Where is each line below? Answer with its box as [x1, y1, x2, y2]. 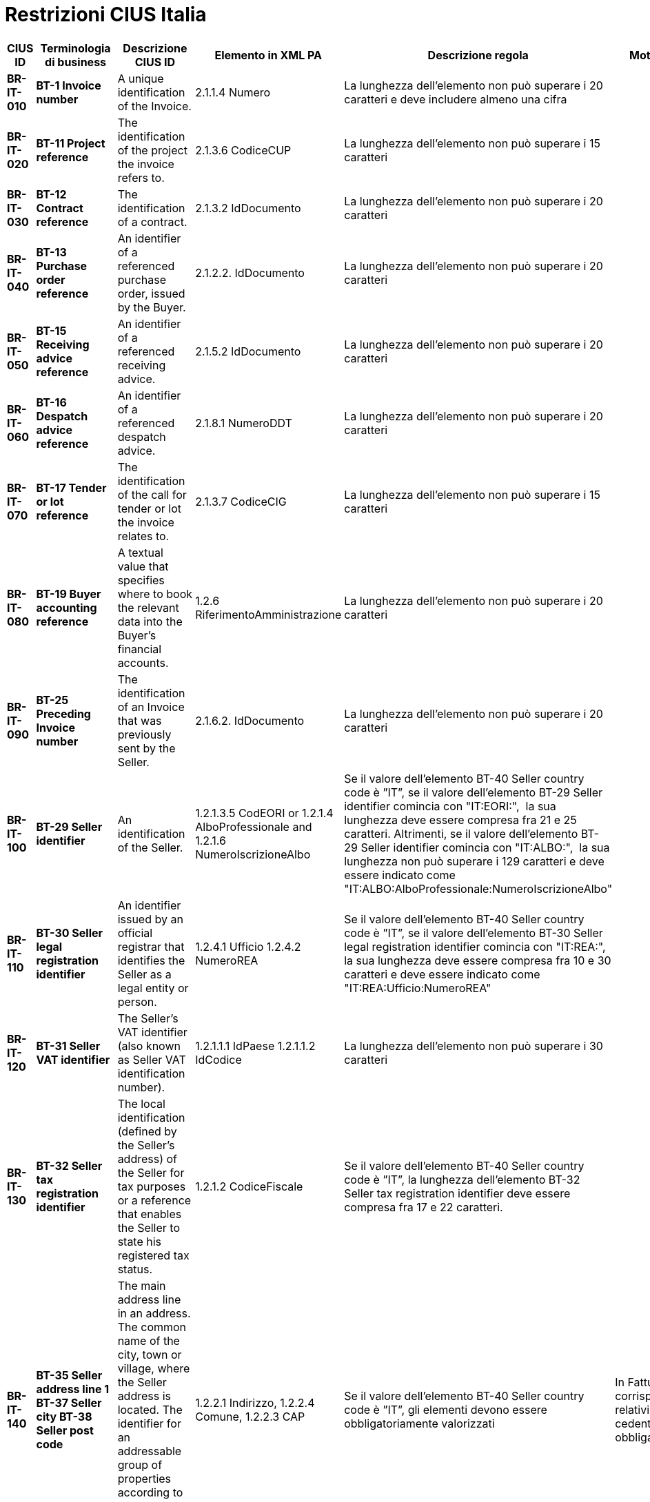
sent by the [117, 741, 176, 755]
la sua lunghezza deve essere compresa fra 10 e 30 [344, 953, 611, 967]
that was [117, 713, 162, 728]
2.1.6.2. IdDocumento [195, 713, 305, 728]
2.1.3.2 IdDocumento [195, 200, 301, 215]
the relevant [117, 600, 179, 615]
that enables [117, 1206, 182, 1221]
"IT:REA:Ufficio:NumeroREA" [344, 980, 491, 995]
